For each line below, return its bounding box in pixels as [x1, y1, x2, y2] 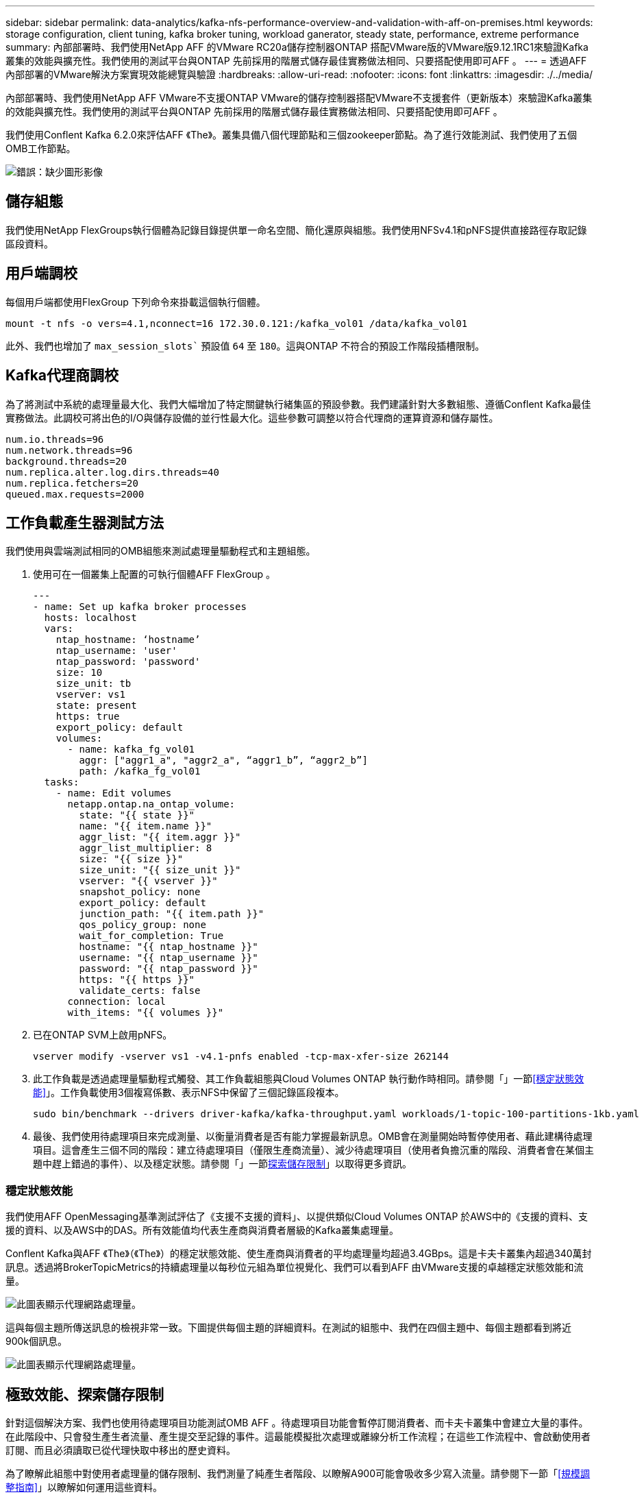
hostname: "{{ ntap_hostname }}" [79, 941, 258, 953]
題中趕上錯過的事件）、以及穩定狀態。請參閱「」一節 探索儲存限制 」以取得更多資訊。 [33, 1158, 412, 1170]
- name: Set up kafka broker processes [33, 601, 247, 613]
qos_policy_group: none [79, 919, 206, 931]
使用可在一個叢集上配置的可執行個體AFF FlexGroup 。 [33, 568, 275, 581]
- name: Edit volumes [55, 788, 172, 799]
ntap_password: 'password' [55, 656, 201, 668]
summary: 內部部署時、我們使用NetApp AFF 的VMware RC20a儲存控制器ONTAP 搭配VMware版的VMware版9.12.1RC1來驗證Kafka [5, 41, 589, 53]
